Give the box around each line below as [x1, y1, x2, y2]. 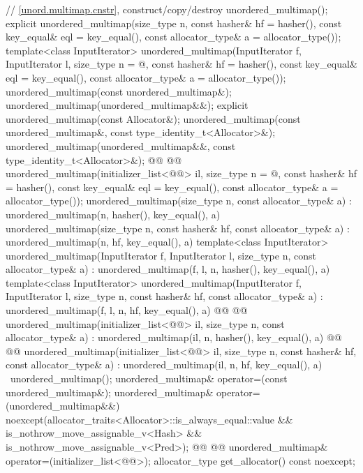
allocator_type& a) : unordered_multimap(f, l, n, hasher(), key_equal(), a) [6, 262, 330, 276]
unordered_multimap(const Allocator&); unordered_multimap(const [6, 111, 301, 126]
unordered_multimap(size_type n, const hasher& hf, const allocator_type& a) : [6, 220, 350, 235]
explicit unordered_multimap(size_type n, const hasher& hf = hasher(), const [6, 15, 342, 30]
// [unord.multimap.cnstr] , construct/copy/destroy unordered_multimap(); [6, 2, 328, 16]
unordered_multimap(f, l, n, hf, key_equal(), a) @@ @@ [6, 303, 248, 317]
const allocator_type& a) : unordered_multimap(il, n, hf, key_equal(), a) [6, 357, 323, 372]
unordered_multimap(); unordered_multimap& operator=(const [10, 371, 288, 386]
